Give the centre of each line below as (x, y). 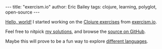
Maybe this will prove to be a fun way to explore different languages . (77, 41)
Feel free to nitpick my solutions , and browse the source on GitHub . (75, 31)
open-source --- (23, 12)
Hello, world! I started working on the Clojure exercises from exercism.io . (81, 22)
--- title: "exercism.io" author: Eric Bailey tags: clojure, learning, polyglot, (81, 7)
